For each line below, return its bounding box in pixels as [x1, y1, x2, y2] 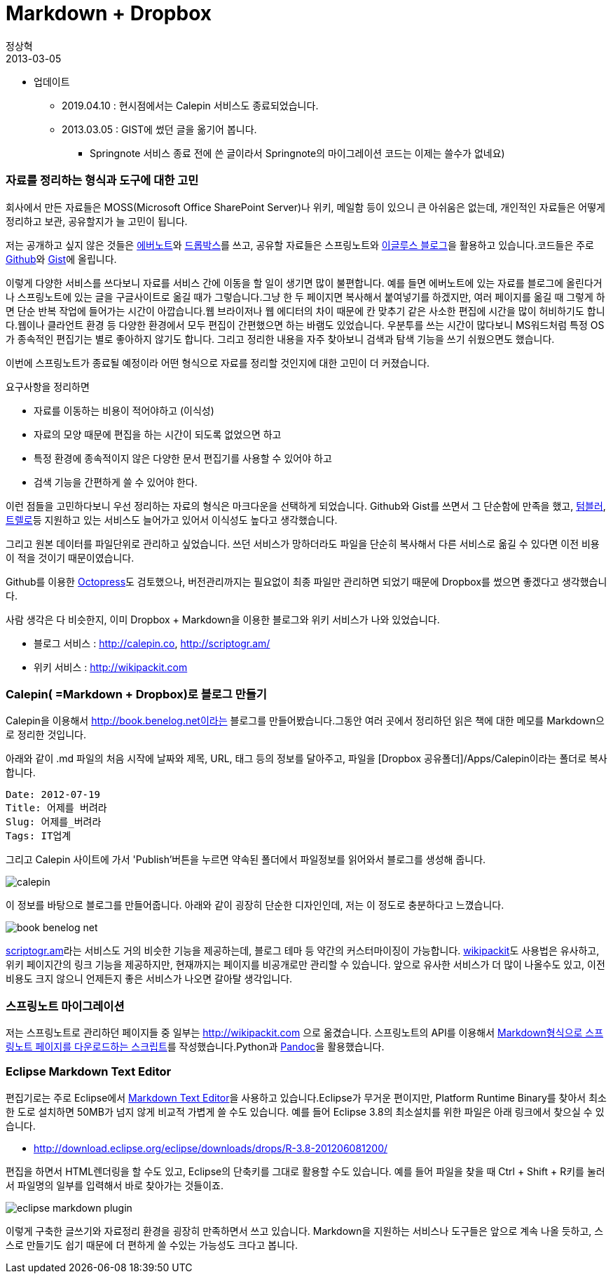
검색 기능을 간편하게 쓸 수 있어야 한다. [34, 475, 198, 488]
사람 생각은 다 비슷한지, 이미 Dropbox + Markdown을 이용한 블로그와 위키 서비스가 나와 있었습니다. [6, 613, 440, 625]
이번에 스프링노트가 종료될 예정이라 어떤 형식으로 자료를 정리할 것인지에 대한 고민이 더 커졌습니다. [6, 356, 430, 369]
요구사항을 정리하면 [6, 380, 90, 393]
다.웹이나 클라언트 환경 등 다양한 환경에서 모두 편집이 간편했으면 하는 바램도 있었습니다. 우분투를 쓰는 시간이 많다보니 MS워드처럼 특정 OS [6, 318, 605, 331]
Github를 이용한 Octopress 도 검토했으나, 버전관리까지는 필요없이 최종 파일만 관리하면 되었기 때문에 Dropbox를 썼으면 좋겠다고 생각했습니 [6, 575, 607, 588]
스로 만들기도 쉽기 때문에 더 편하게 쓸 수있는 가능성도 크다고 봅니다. [6, 1238, 298, 1251]
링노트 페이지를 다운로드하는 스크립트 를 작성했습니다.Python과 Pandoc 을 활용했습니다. [6, 1041, 385, 1053]
